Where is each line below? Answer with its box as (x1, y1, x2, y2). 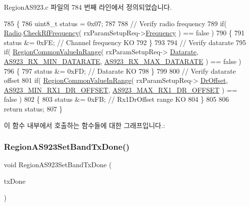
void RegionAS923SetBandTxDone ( (4, 159, 112, 170)
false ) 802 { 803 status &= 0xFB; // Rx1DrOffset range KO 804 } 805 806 (4, 94, 229, 104)
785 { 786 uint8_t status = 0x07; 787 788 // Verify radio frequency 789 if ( (4, 18, 227, 28)
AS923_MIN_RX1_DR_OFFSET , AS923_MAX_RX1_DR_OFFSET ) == (4, 84, 237, 95)
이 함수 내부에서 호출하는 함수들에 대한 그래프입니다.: (4, 120, 165, 130)
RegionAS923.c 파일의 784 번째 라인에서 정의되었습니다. (4, 2, 172, 12)
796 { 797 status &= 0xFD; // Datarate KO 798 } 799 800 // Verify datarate (4, 65, 236, 76)
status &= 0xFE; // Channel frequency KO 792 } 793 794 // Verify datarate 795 (4, 37, 246, 47)
